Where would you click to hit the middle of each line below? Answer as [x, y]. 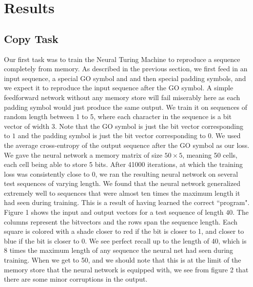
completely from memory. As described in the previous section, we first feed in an [126, 69]
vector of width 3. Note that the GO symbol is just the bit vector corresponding [124, 126]
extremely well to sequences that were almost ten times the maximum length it [122, 193]
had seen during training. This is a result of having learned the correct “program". [127, 202]
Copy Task [31, 38]
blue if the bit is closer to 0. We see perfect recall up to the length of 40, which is [125, 240]
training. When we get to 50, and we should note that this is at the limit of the [123, 260]
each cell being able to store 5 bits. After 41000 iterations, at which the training [123, 164]
